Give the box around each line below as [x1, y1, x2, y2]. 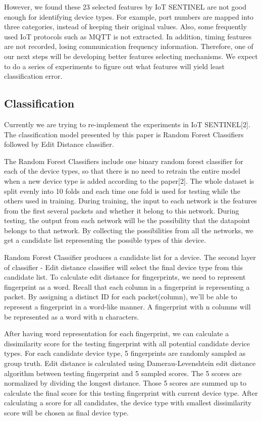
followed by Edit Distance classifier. [4, 139, 114, 149]
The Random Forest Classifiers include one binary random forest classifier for [4, 155, 243, 166]
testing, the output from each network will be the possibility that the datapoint [4, 215, 250, 226]
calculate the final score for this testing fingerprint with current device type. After [4, 387, 258, 398]
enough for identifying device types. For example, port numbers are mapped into [4, 11, 254, 22]
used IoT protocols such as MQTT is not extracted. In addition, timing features [4, 31, 252, 41]
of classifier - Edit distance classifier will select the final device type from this [4, 261, 243, 272]
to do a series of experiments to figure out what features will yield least [4, 61, 225, 71]
